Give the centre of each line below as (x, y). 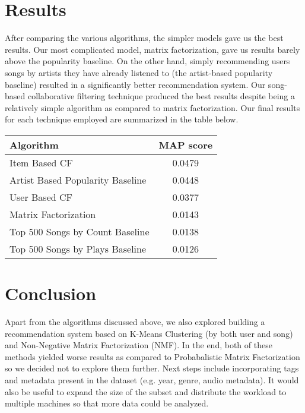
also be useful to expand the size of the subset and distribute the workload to (146, 391)
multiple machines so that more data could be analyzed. (107, 403)
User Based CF (41, 197)
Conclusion (51, 293)
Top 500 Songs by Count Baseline (80, 231)
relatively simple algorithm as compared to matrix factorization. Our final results (152, 107)
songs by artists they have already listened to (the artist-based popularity (139, 72)
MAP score (186, 144)
